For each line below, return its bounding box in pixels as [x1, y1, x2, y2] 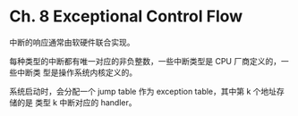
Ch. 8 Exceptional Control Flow [9, 6, 243, 27]
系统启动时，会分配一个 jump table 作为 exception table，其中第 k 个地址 [9, 86, 277, 96]
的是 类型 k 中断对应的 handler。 [16, 96, 137, 108]
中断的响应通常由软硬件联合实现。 [9, 37, 135, 47]
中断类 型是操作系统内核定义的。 [16, 67, 137, 78]
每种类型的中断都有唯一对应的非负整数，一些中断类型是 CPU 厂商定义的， [9, 55, 282, 66]
